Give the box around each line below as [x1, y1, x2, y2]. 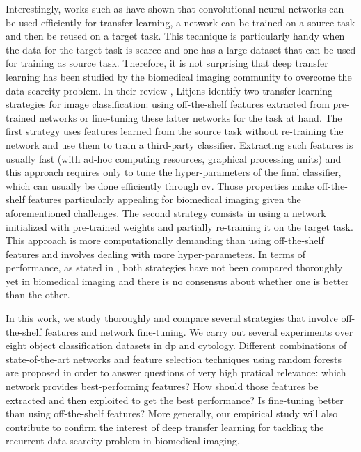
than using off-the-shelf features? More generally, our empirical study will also [6, 406, 338, 421]
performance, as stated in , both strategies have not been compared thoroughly [6, 260, 343, 275]
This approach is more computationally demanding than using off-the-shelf [6, 233, 324, 248]
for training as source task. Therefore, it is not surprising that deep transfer [6, 56, 328, 70]
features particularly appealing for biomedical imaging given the [28, 192, 301, 207]
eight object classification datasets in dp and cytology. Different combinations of [6, 338, 347, 353]
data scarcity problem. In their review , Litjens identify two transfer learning [6, 83, 333, 97]
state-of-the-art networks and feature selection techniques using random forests [6, 351, 342, 366]
